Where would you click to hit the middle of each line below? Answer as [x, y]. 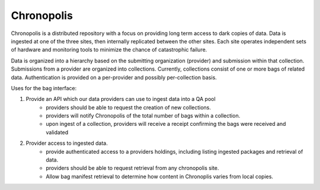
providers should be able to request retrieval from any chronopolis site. [132, 168]
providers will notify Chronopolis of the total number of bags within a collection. [143, 116]
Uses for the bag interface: [44, 88]
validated [57, 132]
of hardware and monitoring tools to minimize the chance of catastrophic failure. [109, 50]
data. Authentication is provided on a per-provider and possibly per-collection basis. [114, 77]
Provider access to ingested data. [67, 143]
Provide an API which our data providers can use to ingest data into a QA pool [121, 99]
